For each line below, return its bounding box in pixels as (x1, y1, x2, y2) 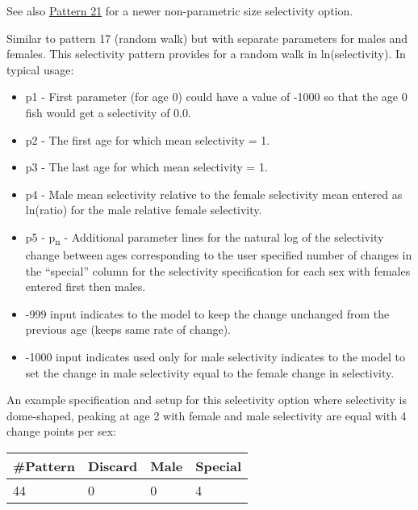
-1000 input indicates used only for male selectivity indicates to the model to (25, 348, 405, 365)
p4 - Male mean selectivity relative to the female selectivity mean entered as (25, 185, 403, 202)
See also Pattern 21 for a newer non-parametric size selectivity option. (6, 2, 353, 19)
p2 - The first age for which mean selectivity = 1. (25, 131, 270, 148)
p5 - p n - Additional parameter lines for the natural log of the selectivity (25, 228, 384, 247)
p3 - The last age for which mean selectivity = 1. (25, 158, 268, 175)
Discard (87, 457, 138, 475)
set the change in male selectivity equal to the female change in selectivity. (25, 364, 395, 381)
